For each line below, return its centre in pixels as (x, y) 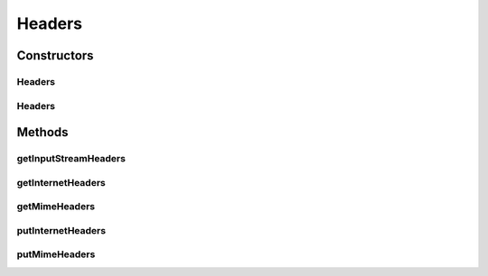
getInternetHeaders (61, 182)
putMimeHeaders (56, 254)
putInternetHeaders (61, 230)
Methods (42, 132)
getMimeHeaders (56, 207)
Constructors (55, 55)
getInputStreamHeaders (71, 159)
